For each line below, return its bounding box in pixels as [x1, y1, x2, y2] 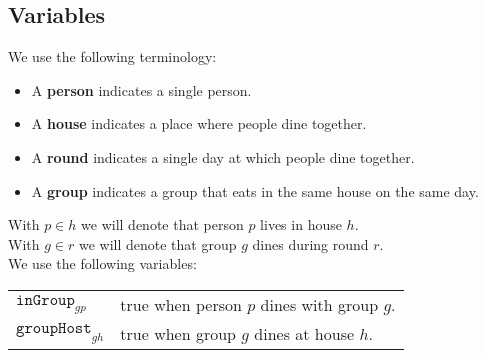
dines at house [254, 321, 355, 345]
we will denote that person [81, 214, 244, 235]
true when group [120, 321, 237, 345]
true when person [120, 292, 242, 316]
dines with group [260, 292, 379, 316]
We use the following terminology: [8, 46, 217, 67]
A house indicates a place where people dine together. [31, 113, 367, 134]
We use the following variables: [8, 253, 197, 274]
